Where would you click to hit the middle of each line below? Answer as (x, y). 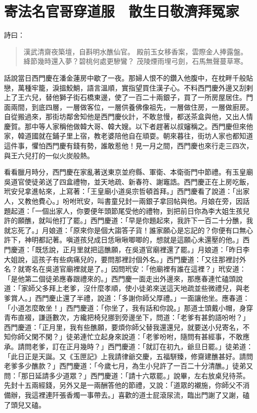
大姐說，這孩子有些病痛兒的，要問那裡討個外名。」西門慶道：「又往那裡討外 (125, 259)
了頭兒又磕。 (25, 404)
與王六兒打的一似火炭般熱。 (49, 155)
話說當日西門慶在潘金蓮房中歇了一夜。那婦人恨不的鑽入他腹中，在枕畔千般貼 (128, 77)
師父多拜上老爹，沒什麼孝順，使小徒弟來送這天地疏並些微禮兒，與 (135, 288)
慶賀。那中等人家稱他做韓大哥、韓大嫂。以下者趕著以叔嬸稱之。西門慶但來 (125, 126)
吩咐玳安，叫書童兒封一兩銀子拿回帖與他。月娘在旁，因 (152, 201)
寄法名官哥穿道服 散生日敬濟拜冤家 (122, 11)
